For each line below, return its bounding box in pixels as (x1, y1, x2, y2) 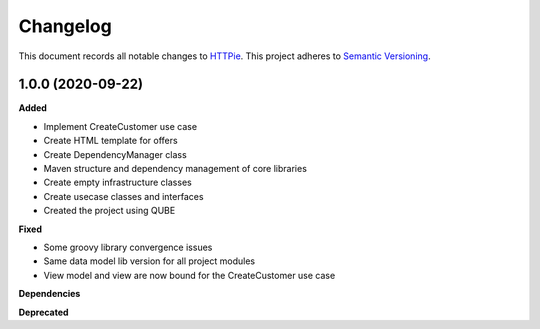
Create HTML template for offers (43, 135, 179, 147)
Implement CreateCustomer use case (43, 120, 198, 132)
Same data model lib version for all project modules (43, 255, 255, 267)
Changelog (18, 15, 112, 37)
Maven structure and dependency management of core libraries (43, 163, 307, 175)
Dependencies (18, 288, 81, 300)
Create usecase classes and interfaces (43, 190, 204, 202)
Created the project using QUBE (43, 205, 176, 217)
